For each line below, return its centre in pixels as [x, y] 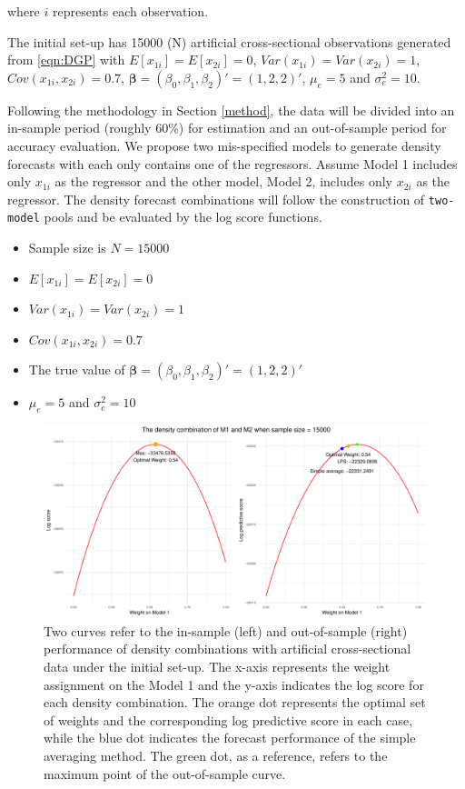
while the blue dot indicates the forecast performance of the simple [230, 738]
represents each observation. [130, 11]
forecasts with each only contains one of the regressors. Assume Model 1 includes [232, 163]
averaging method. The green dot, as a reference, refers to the [216, 755]
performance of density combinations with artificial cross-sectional [228, 649]
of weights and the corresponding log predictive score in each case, [228, 719]
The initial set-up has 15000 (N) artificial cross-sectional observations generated [229, 41]
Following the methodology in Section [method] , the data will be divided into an [231, 110]
